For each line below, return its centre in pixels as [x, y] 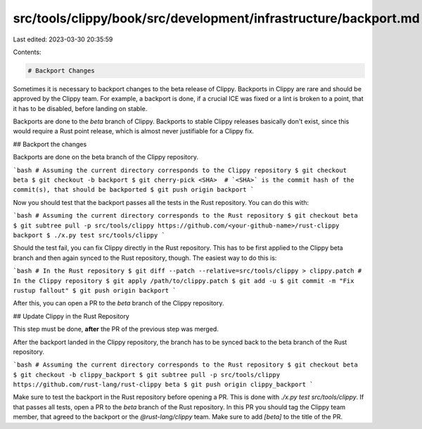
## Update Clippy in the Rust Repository [71, 316]
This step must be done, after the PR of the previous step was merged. [116, 329]
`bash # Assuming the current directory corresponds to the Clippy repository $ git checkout [180, 170]
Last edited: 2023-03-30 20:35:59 [63, 39]
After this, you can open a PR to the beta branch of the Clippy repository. [119, 303]
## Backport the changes [50, 144]
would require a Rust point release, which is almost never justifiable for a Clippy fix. [134, 131]
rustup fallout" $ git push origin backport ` [95, 290]
